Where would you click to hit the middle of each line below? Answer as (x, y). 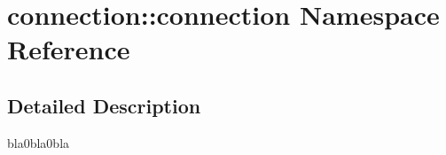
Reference (69, 49)
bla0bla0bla (39, 142)
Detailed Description (104, 105)
